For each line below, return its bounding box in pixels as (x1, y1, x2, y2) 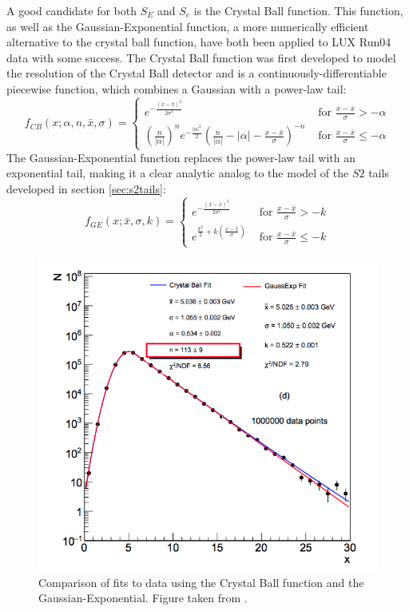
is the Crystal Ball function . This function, (193, 2, 403, 18)
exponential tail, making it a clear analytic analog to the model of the (6, 165, 349, 181)
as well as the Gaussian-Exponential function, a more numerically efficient (6, 18, 369, 34)
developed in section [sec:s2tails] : (6, 180, 166, 196)
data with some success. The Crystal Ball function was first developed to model (6, 49, 396, 65)
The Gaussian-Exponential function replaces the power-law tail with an (6, 149, 355, 165)
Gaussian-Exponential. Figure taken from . (38, 589, 248, 606)
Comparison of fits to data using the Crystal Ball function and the (38, 573, 364, 590)
